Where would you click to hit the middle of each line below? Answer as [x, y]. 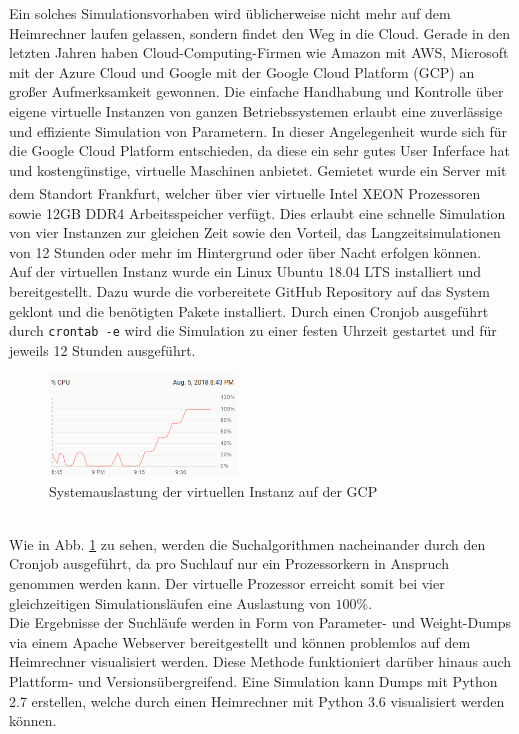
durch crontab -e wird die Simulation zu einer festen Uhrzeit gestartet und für [253, 330]
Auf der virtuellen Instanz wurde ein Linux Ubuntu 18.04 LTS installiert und [245, 271]
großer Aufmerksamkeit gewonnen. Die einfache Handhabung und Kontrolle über [256, 91]
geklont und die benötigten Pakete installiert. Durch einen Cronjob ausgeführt [249, 310]
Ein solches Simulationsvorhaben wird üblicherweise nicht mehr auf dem [230, 13]
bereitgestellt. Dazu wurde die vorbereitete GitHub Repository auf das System [249, 290]
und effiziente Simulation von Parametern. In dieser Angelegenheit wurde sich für [258, 130]
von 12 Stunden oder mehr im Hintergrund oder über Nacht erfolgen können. [245, 251]
